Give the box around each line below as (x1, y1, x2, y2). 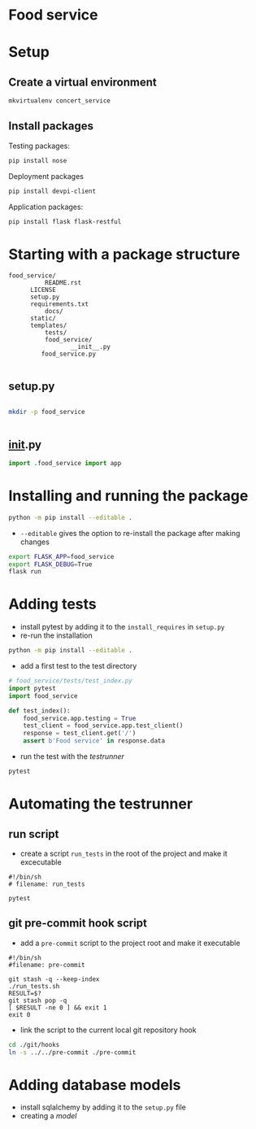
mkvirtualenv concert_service (8, 97, 111, 105)
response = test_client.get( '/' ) (23, 730, 137, 738)
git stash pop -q (8, 996, 67, 1005)
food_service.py (41, 350, 96, 359)
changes (20, 537, 50, 547)
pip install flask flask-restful (8, 217, 122, 225)
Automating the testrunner (8, 795, 193, 813)
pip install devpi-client (8, 187, 96, 195)
